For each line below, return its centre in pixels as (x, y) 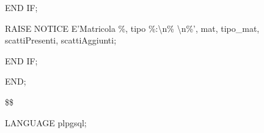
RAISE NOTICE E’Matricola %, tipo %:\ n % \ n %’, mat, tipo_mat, (132, 28)
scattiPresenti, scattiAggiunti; (61, 40)
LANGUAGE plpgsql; (46, 122)
